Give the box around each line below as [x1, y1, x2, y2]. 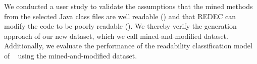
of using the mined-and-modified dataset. [4, 50, 137, 60]
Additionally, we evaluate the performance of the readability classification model [4, 40, 252, 51]
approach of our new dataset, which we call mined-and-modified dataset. [4, 30, 228, 41]
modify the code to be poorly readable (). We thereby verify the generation [4, 21, 237, 31]
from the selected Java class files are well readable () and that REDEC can [4, 11, 236, 21]
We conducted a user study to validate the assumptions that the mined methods [4, 1, 253, 11]
